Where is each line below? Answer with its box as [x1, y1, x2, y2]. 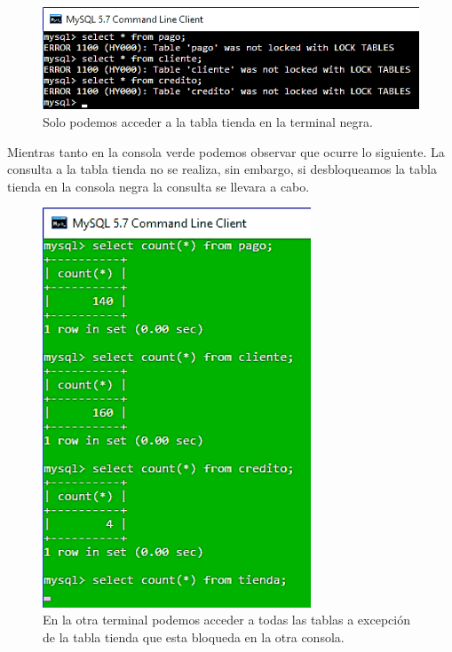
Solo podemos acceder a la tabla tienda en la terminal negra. [43, 113, 373, 131]
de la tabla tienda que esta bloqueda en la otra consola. [43, 627, 345, 646]
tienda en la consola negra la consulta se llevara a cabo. [7, 177, 310, 195]
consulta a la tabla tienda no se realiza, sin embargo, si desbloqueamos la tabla [7, 160, 437, 178]
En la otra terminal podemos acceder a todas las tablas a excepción [43, 610, 410, 629]
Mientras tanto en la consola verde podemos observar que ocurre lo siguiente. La [7, 142, 445, 161]
